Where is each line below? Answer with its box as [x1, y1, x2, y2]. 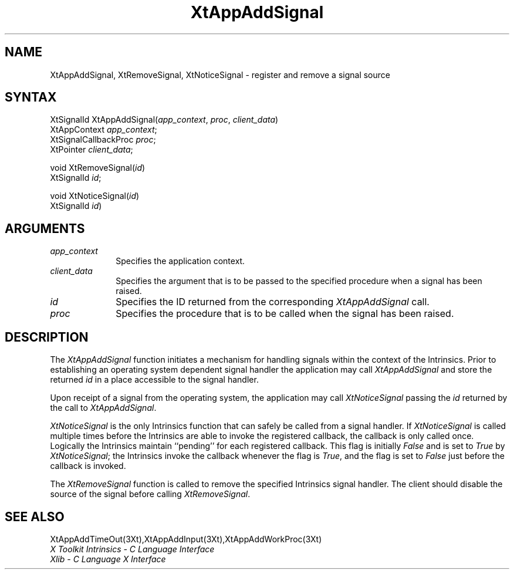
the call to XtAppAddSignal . [50, 403, 157, 413]
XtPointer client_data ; [50, 144, 133, 155]
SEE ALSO [5, 509, 65, 524]
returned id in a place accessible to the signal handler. [50, 374, 259, 385]
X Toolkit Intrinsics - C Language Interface [50, 543, 215, 554]
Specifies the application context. [116, 256, 245, 266]
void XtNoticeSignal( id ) [50, 191, 140, 201]
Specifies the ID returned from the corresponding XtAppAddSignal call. [116, 296, 430, 308]
